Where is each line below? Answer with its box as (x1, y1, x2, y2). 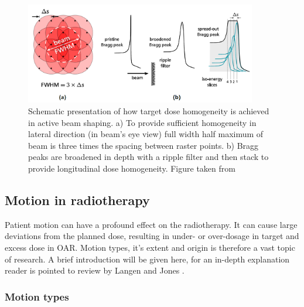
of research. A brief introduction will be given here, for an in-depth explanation (5, 253, 290, 265)
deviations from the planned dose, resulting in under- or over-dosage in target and (5, 230, 299, 242)
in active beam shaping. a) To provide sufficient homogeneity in (28, 116, 257, 128)
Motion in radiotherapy (5, 191, 150, 209)
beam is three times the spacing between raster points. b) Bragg (28, 139, 259, 151)
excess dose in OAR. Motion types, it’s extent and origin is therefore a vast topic (5, 241, 295, 254)
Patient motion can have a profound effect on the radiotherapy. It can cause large (5, 218, 298, 230)
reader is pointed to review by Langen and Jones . (5, 264, 185, 277)
